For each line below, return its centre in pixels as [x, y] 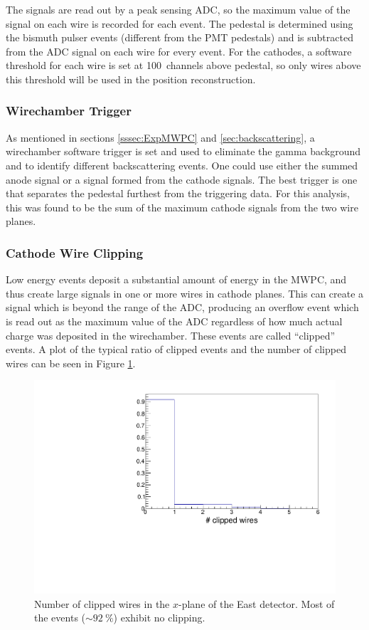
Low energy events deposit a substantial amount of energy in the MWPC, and [176, 279]
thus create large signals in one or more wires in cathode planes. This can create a [185, 293]
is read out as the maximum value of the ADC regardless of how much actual [174, 321]
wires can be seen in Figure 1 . [71, 363]
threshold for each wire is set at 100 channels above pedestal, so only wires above [183, 65]
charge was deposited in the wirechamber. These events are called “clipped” [171, 335]
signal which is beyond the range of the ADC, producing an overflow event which [182, 307]
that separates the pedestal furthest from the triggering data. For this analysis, [178, 193]
